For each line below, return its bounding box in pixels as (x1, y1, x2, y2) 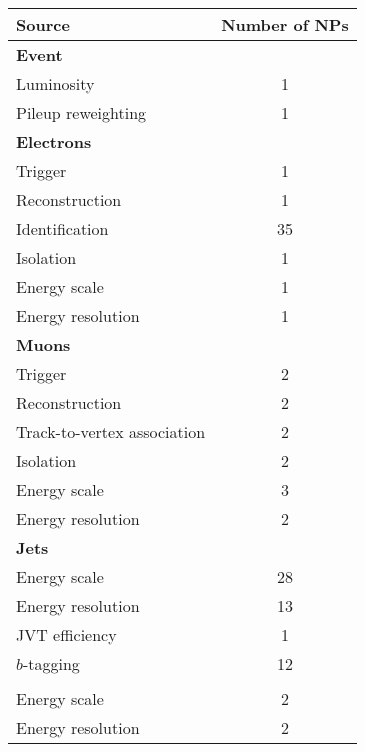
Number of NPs (221, 13, 349, 36)
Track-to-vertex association (16, 420, 206, 443)
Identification (16, 217, 109, 240)
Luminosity (16, 72, 95, 95)
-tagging (22, 652, 80, 675)
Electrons (16, 130, 92, 153)
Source (16, 13, 70, 36)
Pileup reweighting (16, 101, 147, 124)
